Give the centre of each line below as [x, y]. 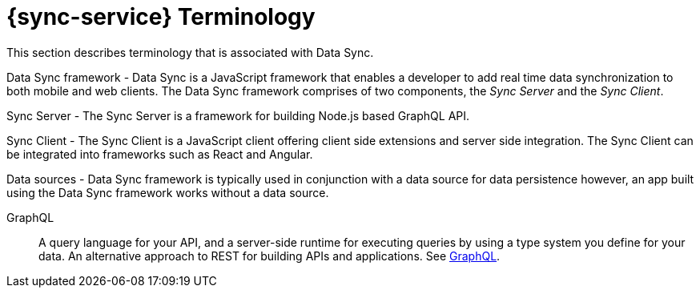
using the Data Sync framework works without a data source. [168, 192]
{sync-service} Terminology [161, 17]
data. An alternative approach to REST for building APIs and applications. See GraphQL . [270, 256]
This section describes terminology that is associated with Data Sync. [190, 52]
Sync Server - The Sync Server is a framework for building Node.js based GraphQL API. [238, 115]
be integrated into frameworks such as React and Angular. [160, 154]
